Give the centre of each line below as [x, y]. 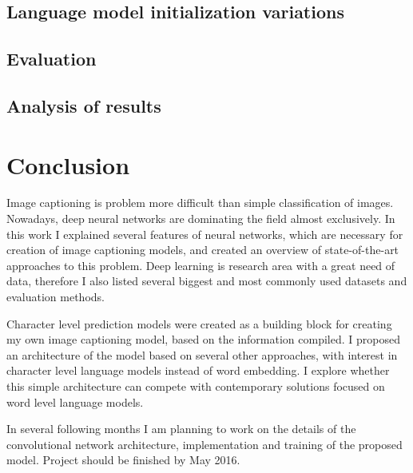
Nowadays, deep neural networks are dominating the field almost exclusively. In [201, 219]
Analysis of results [84, 105]
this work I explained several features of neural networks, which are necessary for [205, 234]
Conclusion [68, 164]
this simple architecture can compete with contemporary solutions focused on [196, 386]
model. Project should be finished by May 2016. [123, 460]
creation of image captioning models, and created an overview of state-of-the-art [203, 250]
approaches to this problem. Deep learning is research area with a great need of [201, 265]
